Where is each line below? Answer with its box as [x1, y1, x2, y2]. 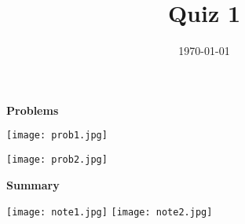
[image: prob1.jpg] [6, 130, 108, 141]
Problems [6, 101, 59, 118]
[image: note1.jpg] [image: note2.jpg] [6, 207, 213, 218]
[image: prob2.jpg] [6, 153, 108, 165]
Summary [6, 176, 60, 193]
